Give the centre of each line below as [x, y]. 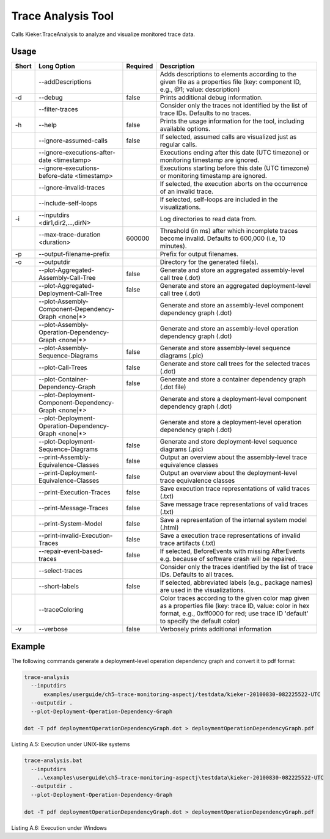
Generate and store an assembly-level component [232, 306]
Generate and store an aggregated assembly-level [232, 270]
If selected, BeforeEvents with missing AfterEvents [233, 551]
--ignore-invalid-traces [72, 188]
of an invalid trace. [187, 191]
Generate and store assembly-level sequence [225, 348]
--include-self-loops [68, 203]
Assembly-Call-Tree [67, 278]
